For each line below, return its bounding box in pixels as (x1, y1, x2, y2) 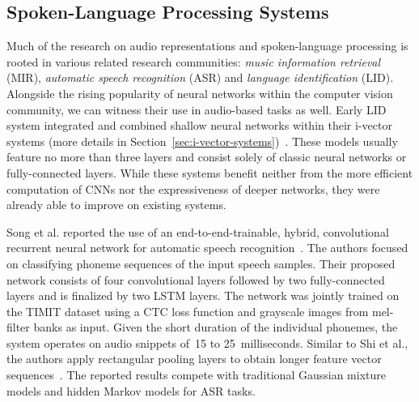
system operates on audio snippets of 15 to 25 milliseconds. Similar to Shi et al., (6, 334, 408, 351)
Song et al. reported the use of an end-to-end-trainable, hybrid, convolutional (6, 223, 389, 240)
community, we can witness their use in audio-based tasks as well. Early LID (6, 100, 387, 118)
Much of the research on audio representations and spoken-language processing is (6, 37, 408, 54)
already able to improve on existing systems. (6, 196, 226, 213)
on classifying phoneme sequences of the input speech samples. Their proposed (6, 254, 396, 272)
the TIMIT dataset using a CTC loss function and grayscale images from (6, 302, 369, 319)
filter (6, 319, 30, 336)
